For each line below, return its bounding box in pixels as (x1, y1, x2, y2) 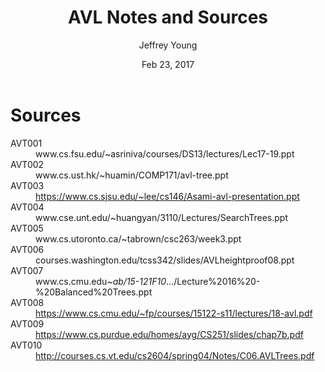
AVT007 (10, 264, 44, 276)
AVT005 (10, 222, 44, 234)
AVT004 (10, 201, 45, 213)
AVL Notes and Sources (67, 6, 268, 29)
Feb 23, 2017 (141, 58, 195, 70)
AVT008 (10, 296, 45, 308)
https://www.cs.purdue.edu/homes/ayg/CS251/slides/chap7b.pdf (35, 328, 304, 340)
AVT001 (10, 137, 43, 149)
